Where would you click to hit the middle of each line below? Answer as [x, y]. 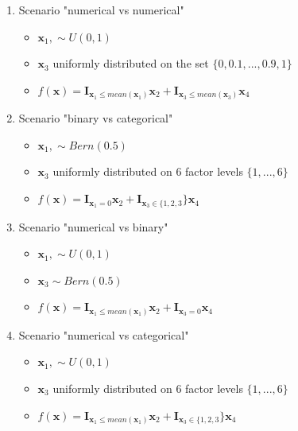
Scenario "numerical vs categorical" [104, 334]
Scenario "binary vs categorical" [96, 118]
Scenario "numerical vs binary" [93, 226]
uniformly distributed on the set [131, 63]
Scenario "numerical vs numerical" [101, 10]
